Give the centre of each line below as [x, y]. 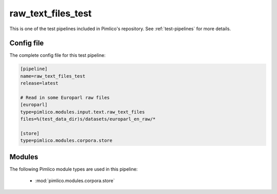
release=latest [39, 83]
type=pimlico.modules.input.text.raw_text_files [83, 112]
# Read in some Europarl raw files [65, 98]
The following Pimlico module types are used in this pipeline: [74, 169]
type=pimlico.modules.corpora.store [66, 141]
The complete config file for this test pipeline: [57, 55]
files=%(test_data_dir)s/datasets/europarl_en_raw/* [88, 119]
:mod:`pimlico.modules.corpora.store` [75, 181]
